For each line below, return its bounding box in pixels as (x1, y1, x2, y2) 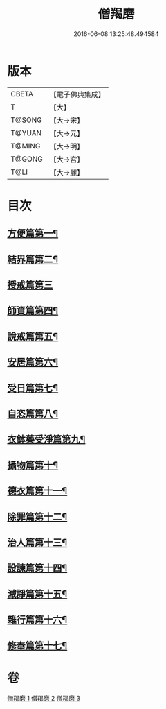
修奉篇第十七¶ (7, 640, 68, 651)
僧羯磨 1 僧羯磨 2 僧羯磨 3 (7, 694, 81, 703)
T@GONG (10, 154, 43, 164)
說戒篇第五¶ (7, 330, 59, 342)
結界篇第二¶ (7, 253, 59, 265)
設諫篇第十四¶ (7, 563, 68, 574)
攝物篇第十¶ (7, 459, 59, 471)
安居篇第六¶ (7, 357, 59, 368)
